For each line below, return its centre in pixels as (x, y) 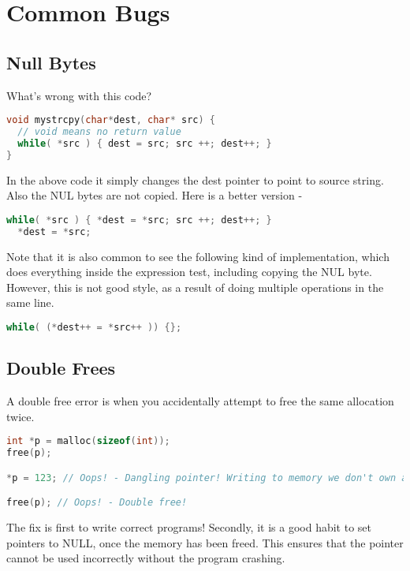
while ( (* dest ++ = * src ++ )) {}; (94, 327)
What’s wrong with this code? (79, 95)
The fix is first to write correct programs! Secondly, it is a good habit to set (189, 527)
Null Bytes (51, 62)
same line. (30, 302)
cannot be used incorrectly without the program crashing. (146, 558)
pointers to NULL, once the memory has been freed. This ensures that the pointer (205, 542)
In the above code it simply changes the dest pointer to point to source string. (195, 179)
